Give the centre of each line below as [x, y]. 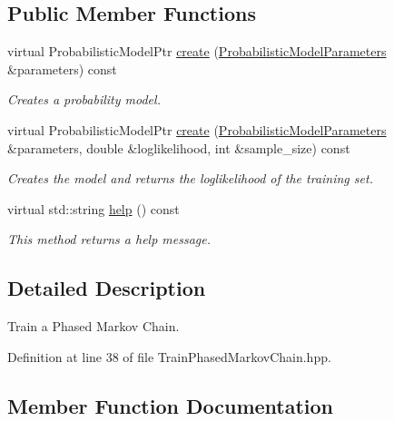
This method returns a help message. [109, 239]
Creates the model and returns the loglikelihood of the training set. [190, 178]
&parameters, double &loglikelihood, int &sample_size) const [179, 147]
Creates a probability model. [84, 99]
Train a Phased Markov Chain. [94, 326]
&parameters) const [62, 69]
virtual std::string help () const [94, 208]
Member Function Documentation [171, 405]
